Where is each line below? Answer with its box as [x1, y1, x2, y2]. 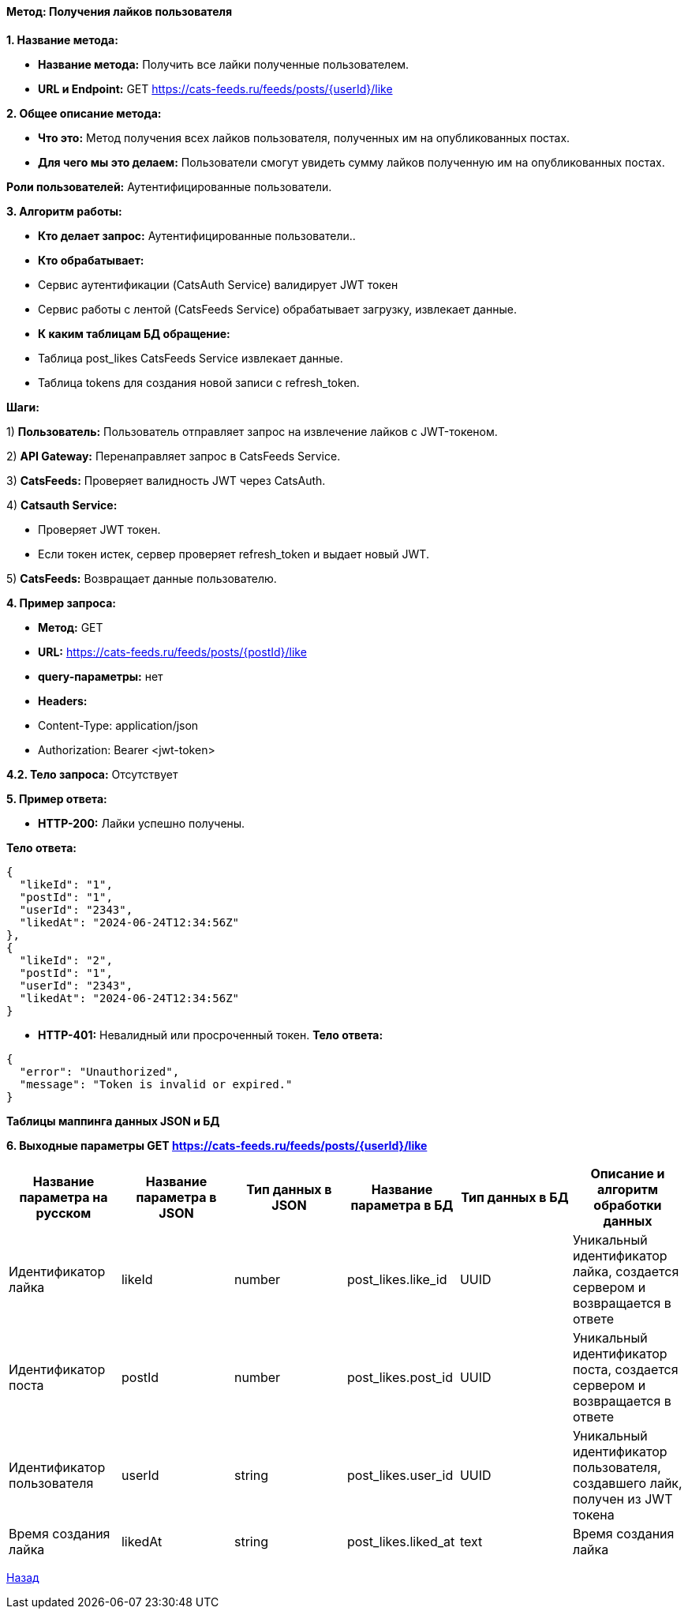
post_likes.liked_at [346, 1533, 455, 1549]
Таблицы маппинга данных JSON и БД [6, 1114, 220, 1128]
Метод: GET [38, 620, 103, 634]
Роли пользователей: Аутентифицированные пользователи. [6, 179, 332, 193]
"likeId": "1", [19, 877, 113, 891]
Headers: [38, 693, 88, 708]
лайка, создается [572, 1263, 679, 1279]
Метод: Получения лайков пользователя [6, 5, 233, 18]
